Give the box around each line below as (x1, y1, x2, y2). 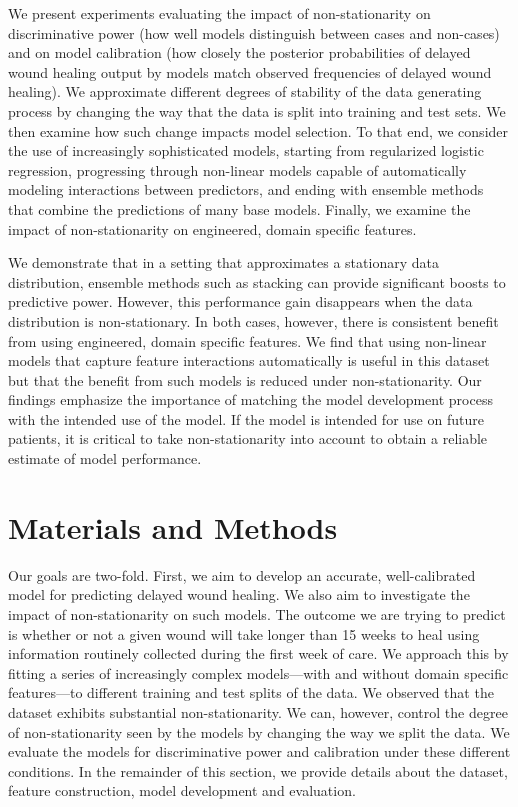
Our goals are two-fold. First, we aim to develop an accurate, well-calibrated (8, 564, 476, 585)
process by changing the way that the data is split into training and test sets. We (8, 100, 506, 121)
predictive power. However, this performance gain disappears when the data (8, 291, 473, 312)
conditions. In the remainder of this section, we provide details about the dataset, (8, 760, 508, 781)
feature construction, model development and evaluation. (8, 780, 356, 801)
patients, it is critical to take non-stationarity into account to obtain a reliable (8, 428, 488, 449)
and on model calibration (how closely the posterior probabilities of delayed (8, 42, 471, 63)
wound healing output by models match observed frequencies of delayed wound (8, 61, 492, 82)
